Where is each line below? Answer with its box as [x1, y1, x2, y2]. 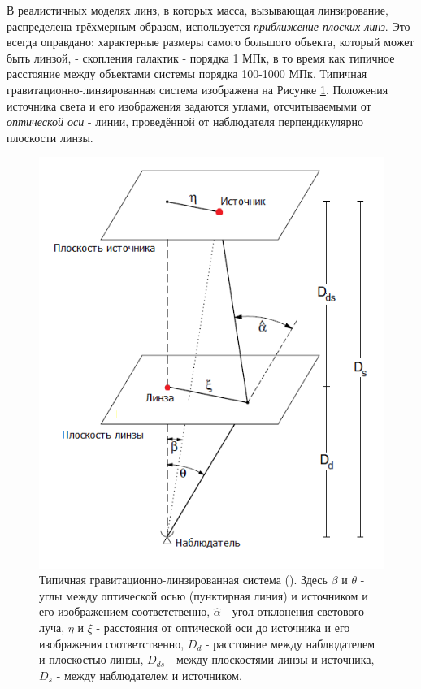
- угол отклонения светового [224, 603, 364, 620]
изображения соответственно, [39, 635, 184, 652]
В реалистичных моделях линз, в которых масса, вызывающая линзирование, [7, 2, 388, 18]
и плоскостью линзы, [39, 651, 144, 668]
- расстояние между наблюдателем [206, 635, 375, 652]
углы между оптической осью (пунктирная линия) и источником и [39, 587, 368, 604]
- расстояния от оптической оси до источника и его [96, 618, 350, 635]
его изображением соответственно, [39, 603, 210, 620]
